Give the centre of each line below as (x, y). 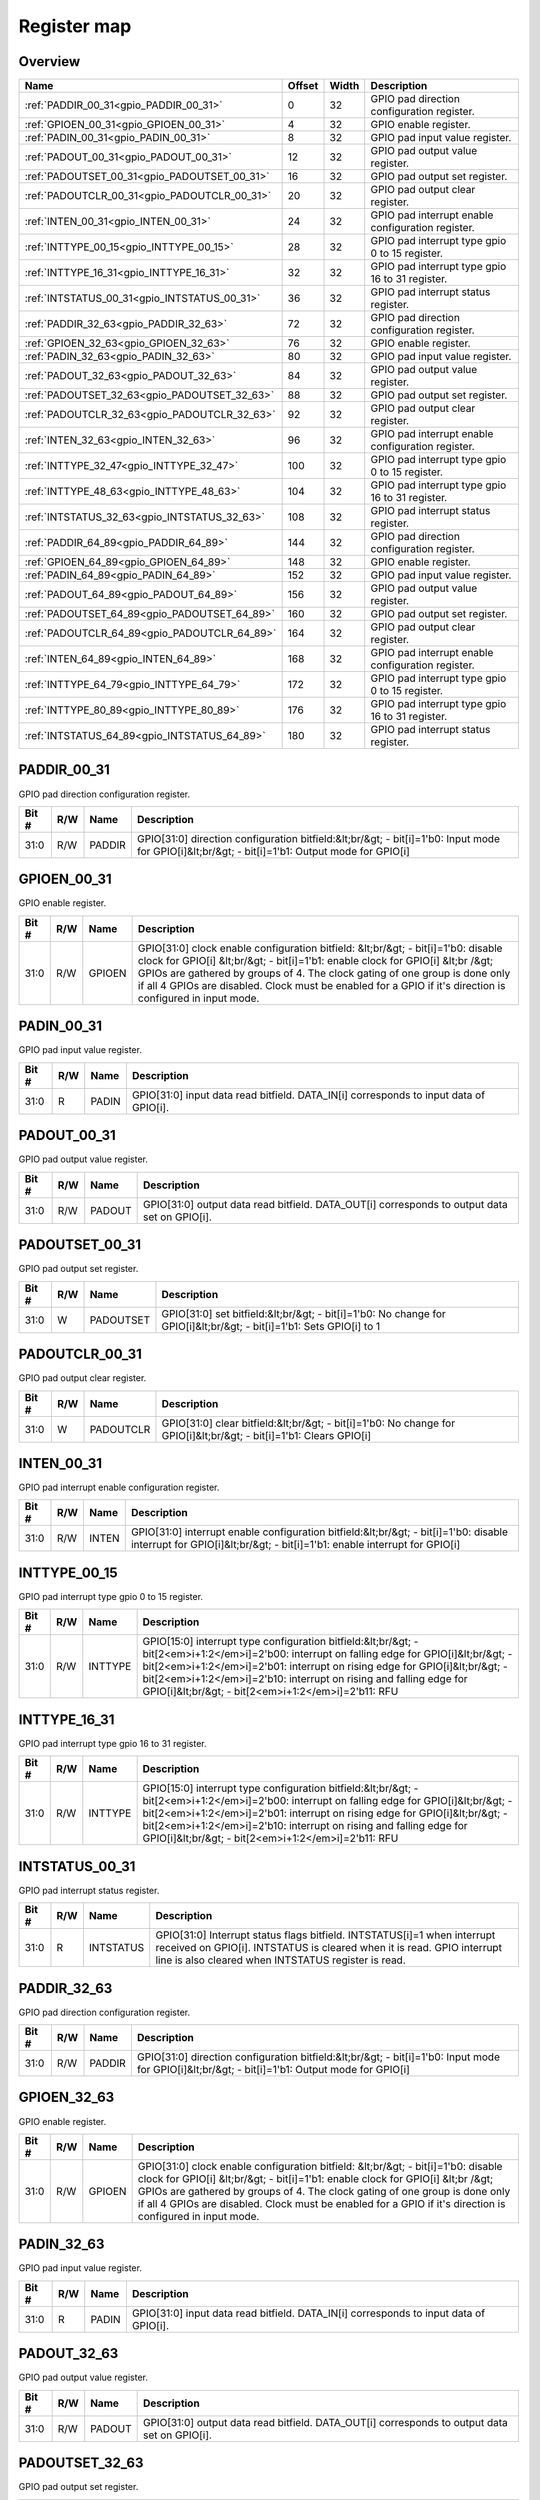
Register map (75, 26)
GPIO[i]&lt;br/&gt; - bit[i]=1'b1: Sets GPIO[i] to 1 (270, 1326)
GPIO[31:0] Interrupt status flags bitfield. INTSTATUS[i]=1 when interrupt (325, 1935)
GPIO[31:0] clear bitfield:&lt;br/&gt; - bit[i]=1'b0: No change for (308, 1423)
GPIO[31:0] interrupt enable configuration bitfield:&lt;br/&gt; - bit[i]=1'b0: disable (319, 1532)
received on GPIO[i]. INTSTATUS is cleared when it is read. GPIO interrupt (328, 1948)
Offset (303, 86)
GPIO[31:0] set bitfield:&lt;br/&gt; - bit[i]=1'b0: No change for (304, 1313)
